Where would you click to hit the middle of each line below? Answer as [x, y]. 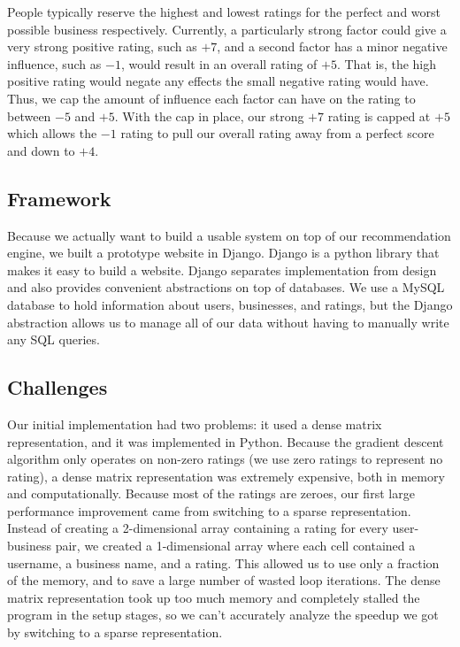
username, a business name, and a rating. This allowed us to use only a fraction [223, 562]
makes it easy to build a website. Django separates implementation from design [222, 270]
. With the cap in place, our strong [209, 116]
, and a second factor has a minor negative [332, 46]
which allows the [52, 133]
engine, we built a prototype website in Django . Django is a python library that [223, 253]
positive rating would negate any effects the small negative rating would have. [218, 81]
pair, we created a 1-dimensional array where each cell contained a [235, 546]
